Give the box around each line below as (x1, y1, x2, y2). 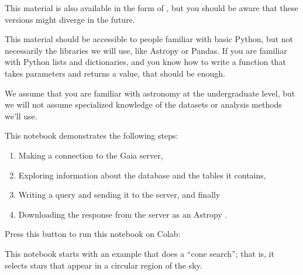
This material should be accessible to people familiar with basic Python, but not (5, 33, 294, 45)
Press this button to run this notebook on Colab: (5, 228, 181, 240)
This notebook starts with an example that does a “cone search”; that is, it (5, 247, 274, 259)
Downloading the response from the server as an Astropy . (18, 208, 228, 220)
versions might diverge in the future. (5, 13, 135, 25)
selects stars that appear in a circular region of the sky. (5, 259, 202, 271)
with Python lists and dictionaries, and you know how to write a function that (5, 56, 286, 68)
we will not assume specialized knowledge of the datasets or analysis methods (5, 98, 282, 111)
